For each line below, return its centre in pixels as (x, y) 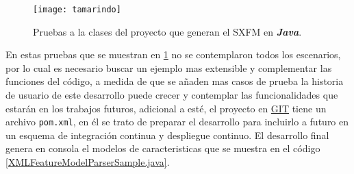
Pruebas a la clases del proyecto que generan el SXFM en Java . (167, 31)
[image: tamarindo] (77, 10)
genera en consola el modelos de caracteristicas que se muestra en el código (163, 148)
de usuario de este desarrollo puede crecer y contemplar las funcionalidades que (172, 95)
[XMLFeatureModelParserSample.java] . (88, 162)
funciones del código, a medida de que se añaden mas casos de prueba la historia (175, 81)
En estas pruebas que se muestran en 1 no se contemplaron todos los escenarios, (173, 54)
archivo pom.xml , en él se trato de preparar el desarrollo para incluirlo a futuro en (177, 122)
